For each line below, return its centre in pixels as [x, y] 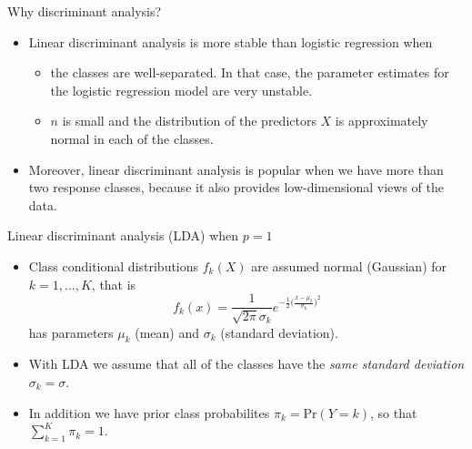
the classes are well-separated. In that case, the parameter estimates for [250, 72]
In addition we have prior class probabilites [149, 412]
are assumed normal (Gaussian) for [349, 265]
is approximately [382, 121]
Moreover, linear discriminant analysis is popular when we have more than [236, 169]
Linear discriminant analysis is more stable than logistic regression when [231, 41]
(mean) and [167, 332]
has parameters [71, 332]
